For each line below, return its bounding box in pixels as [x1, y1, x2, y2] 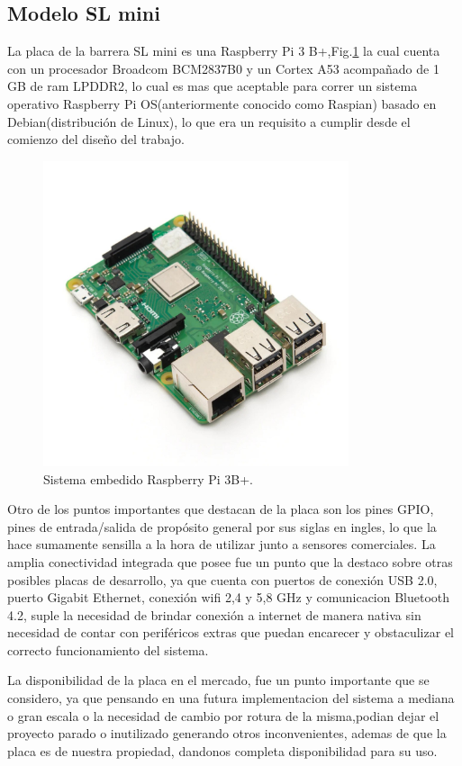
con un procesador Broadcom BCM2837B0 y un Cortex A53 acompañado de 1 [7, 59, 439, 77]
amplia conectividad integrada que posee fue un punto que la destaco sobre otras [7, 552, 453, 571]
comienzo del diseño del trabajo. [7, 130, 185, 149]
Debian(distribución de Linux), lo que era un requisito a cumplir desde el [7, 112, 411, 131]
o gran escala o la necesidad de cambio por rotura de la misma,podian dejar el [7, 706, 439, 725]
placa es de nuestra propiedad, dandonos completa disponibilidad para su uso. [7, 741, 438, 760]
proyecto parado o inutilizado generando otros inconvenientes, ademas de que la [7, 724, 447, 743]
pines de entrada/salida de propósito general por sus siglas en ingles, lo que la [7, 517, 437, 536]
